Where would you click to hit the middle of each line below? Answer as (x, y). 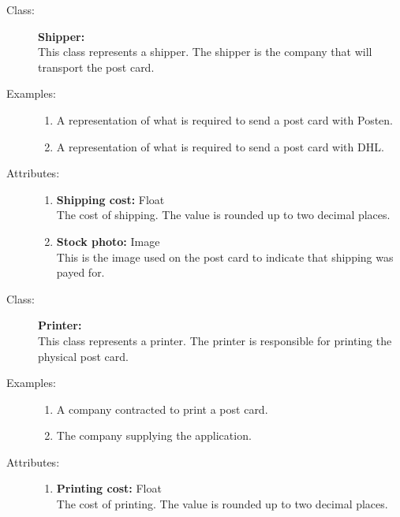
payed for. (80, 272)
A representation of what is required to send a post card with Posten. (225, 119)
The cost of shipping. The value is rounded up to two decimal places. (223, 215)
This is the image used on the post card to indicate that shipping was (225, 257)
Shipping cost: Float (110, 199)
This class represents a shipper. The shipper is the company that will (205, 52)
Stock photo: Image (108, 241)
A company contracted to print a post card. (162, 409)
